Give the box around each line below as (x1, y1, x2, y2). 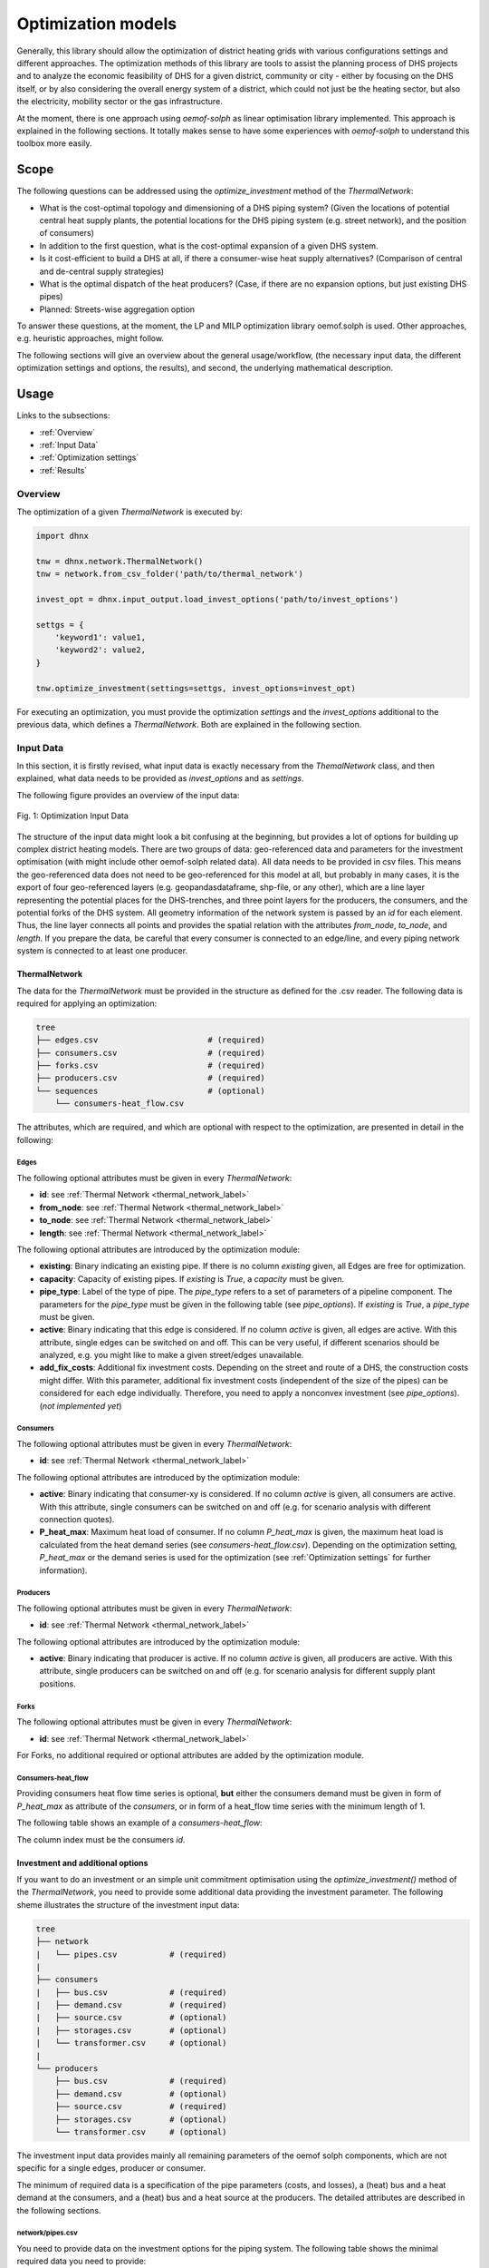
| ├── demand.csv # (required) (35, 2000, 227, 2010)
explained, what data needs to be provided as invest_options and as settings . (16, 773, 304, 784)
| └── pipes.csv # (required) (35, 1949, 227, 1960)
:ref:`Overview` (39, 426, 96, 437)
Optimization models (16, 14, 177, 34)
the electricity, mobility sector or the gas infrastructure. (16, 96, 224, 107)
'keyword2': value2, (54, 645, 147, 655)
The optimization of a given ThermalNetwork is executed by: (16, 506, 244, 517)
